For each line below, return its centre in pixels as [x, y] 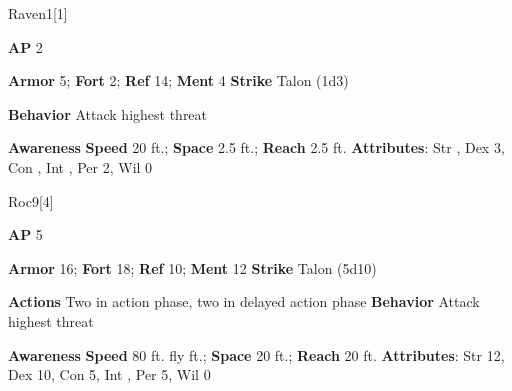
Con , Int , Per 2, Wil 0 [80, 166]
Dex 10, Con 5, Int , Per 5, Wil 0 [109, 374]
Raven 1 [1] [38, 13]
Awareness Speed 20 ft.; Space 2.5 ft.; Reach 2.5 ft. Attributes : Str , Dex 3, [256, 147]
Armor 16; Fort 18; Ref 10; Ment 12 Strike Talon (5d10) [192, 267]
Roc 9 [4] [31, 200]
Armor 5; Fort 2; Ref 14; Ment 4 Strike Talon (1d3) [178, 80]
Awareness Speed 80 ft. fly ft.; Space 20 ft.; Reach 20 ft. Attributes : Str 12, [256, 354]
